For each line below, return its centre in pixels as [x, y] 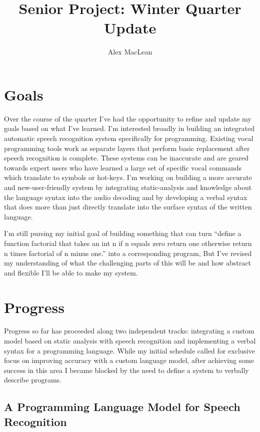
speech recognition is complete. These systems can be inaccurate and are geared [126, 158]
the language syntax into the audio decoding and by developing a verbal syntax [126, 197]
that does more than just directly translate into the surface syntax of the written [128, 207]
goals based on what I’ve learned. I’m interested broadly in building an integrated [129, 128]
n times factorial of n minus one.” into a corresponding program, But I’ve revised [128, 253]
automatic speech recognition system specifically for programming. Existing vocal [129, 138]
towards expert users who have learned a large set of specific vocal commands [123, 167]
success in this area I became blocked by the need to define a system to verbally [126, 370]
